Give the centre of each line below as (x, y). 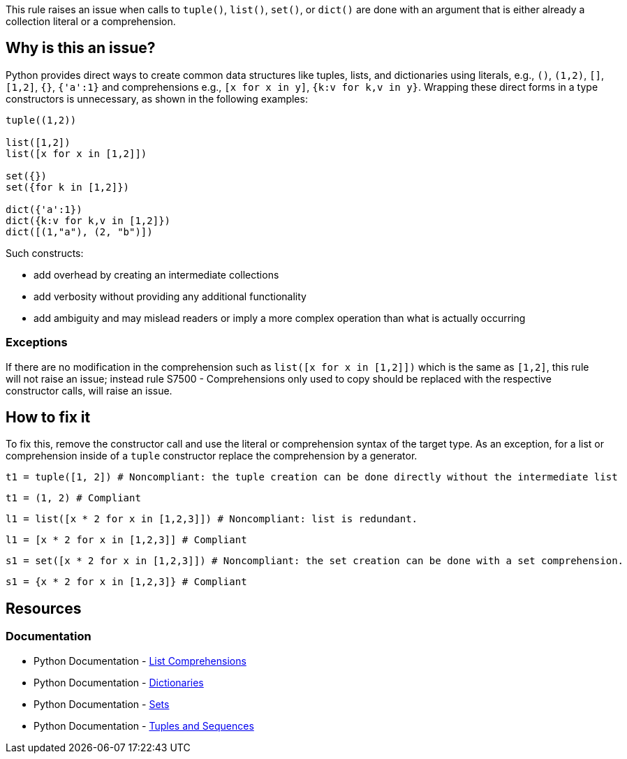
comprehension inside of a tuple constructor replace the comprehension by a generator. (212, 456)
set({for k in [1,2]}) (68, 187)
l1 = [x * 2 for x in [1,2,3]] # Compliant (126, 540)
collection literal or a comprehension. (91, 21)
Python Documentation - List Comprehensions (140, 661)
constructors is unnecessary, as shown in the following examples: (157, 98)
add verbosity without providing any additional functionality (170, 296)
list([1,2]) (38, 142)
